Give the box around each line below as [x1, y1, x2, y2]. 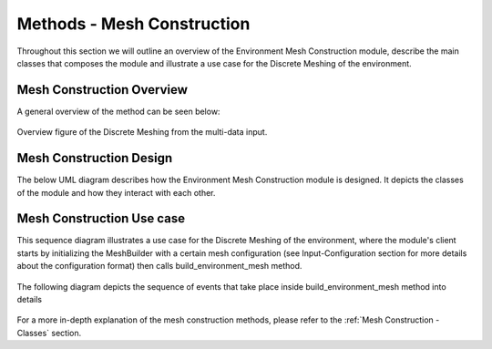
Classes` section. [16, 327, 82, 338]
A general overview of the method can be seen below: [16, 106, 220, 117]
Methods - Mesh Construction [16, 14, 251, 34]
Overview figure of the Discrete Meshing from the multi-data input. [16, 127, 268, 138]
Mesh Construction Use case [16, 210, 186, 227]
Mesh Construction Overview [16, 82, 189, 98]
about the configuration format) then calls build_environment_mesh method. [16, 261, 302, 272]
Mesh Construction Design [16, 150, 173, 166]
